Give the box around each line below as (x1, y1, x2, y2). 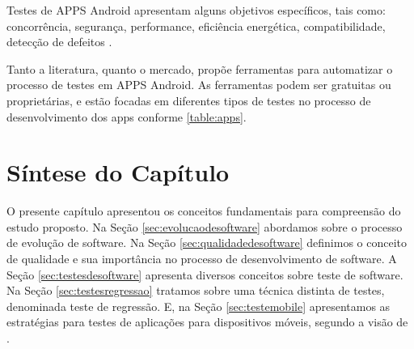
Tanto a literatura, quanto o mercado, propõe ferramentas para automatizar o (6, 60, 393, 77)
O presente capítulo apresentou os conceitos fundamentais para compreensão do (6, 202, 401, 219)
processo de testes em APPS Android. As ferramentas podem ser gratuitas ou (6, 76, 391, 93)
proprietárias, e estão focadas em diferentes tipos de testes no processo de (6, 92, 371, 109)
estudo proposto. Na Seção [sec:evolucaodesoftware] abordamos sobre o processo (6, 218, 403, 235)
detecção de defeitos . (6, 33, 112, 50)
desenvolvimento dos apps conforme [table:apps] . (6, 108, 247, 125)
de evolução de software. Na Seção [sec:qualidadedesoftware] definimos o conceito (6, 234, 408, 251)
